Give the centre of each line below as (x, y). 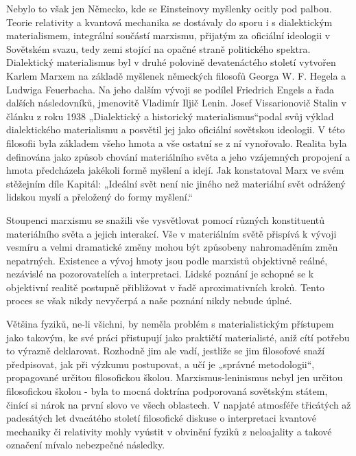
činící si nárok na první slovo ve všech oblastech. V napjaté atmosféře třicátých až (179, 404)
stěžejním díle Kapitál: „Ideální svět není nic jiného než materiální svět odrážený (176, 183)
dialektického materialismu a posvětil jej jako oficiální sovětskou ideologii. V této (176, 129)
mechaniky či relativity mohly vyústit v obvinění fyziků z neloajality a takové (169, 431)
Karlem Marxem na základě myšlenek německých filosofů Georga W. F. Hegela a (176, 75)
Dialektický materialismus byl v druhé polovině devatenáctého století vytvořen (171, 62)
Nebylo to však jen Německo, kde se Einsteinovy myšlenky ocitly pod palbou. (169, 8)
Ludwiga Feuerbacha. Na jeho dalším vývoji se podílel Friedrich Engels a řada (170, 89)
